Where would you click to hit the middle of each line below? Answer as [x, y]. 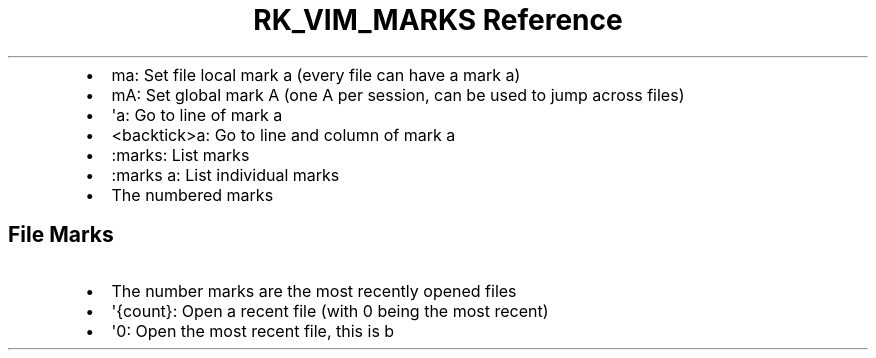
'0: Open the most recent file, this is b [253, 330]
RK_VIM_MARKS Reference [438, 20]
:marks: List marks [180, 154]
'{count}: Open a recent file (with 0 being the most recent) [330, 310]
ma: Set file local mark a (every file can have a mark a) [316, 74]
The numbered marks [192, 194]
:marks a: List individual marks [225, 174]
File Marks [61, 235]
